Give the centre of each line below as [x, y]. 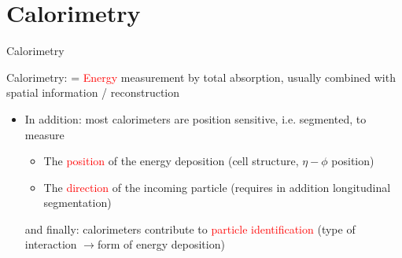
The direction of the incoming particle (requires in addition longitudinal [217, 187]
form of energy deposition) [161, 244]
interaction [51, 244]
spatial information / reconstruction [93, 92]
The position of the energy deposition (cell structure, [171, 161]
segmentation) [77, 203]
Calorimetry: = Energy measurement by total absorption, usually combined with [201, 77]
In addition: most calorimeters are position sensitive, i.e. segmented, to [195, 118]
